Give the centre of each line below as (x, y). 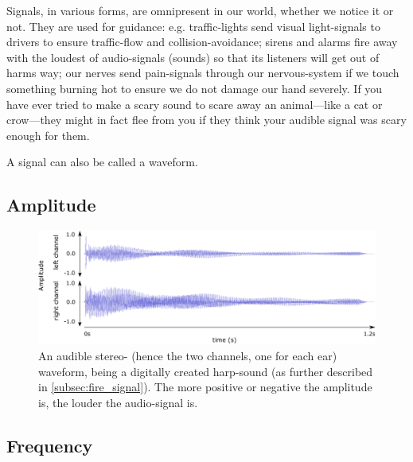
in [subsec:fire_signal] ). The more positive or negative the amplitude (205, 387)
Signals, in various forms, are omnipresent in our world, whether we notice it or (200, 10)
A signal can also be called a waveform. (102, 162)
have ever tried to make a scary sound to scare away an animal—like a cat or (195, 104)
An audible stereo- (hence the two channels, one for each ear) (188, 355)
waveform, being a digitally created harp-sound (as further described (206, 371)
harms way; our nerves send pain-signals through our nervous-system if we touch (203, 73)
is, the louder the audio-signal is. (118, 402)
